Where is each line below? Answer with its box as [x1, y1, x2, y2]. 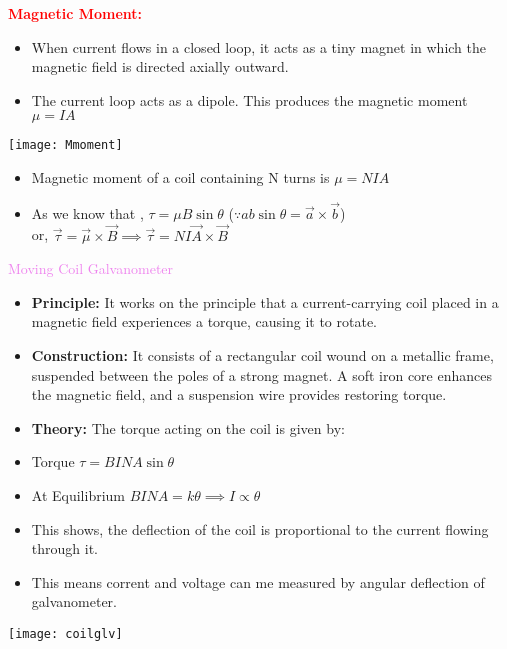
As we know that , [31, 202, 144, 223]
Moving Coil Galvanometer [8, 258, 174, 279]
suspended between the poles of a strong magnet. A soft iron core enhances [31, 364, 493, 385]
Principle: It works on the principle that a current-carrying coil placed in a [31, 291, 499, 312]
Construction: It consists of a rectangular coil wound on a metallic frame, [31, 345, 494, 366]
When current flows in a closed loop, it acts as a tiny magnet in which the [31, 36, 486, 57]
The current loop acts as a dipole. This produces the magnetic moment [31, 89, 468, 110]
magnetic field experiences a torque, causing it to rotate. [31, 311, 377, 332]
